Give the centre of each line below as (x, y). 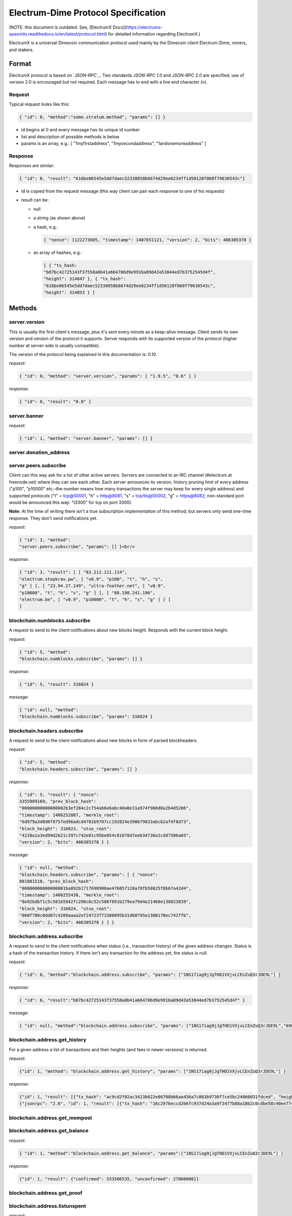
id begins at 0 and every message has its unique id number (80, 130)
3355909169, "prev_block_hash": (58, 802)
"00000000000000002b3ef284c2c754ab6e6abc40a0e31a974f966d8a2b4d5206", (105, 808)
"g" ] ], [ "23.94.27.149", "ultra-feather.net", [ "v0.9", (92, 586)
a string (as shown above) (59, 218)
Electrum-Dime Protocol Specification (87, 13)
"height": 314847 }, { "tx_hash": (85, 279)
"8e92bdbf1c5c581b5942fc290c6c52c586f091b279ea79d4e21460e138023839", (105, 902)
